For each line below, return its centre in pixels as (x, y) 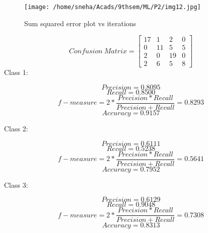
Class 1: (16, 72)
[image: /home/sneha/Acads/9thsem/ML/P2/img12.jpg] (113, 7)
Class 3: (16, 184)
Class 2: (16, 129)
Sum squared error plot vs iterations (80, 23)
